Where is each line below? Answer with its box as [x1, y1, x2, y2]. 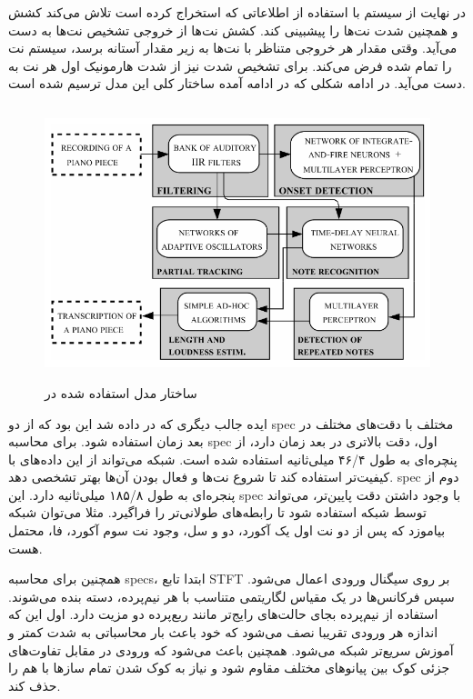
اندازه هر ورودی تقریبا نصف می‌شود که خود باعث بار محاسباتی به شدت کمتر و [8, 623, 438, 642]
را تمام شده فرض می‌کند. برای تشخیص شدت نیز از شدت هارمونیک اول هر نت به [8, 55, 452, 75]
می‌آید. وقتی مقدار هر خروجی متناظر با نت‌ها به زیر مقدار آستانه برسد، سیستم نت [8, 38, 458, 57]
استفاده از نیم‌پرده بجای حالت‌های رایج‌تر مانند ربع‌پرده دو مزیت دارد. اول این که [8, 604, 438, 624]
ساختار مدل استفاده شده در [45, 383, 197, 402]
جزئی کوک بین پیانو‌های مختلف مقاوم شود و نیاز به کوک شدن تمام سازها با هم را [8, 658, 450, 677]
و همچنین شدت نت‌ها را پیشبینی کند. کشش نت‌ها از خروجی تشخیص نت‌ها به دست [8, 20, 458, 39]
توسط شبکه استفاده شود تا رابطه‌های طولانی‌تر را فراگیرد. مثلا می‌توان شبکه [8, 503, 427, 522]
